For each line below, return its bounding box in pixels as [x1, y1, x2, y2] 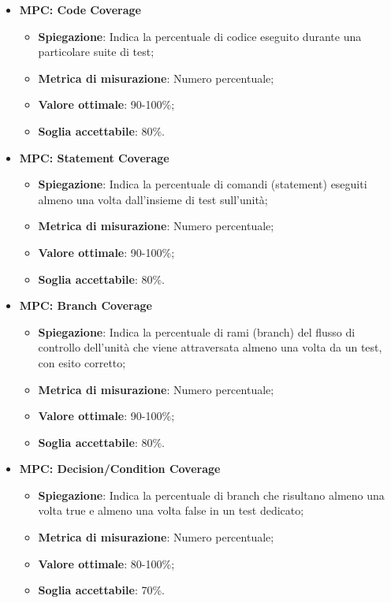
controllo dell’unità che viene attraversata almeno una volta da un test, [38, 339, 382, 355]
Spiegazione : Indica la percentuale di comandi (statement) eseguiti [38, 176, 367, 192]
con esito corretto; [38, 354, 126, 370]
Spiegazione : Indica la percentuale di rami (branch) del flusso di [38, 323, 356, 340]
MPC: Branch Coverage [19, 297, 152, 314]
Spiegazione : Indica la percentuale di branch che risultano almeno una [38, 486, 385, 503]
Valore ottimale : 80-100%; [38, 555, 175, 571]
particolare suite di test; [38, 43, 155, 60]
